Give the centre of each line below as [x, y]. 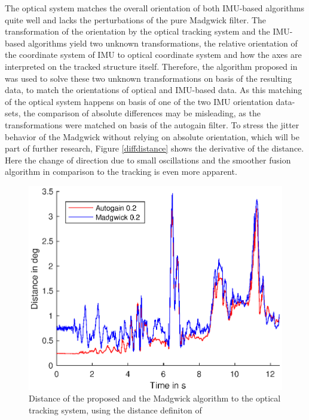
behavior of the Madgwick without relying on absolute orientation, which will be [152, 136]
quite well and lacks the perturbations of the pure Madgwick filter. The [136, 19]
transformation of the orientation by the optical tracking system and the [137, 31]
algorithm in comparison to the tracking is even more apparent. [121, 172]
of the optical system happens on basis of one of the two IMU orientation [139, 101]
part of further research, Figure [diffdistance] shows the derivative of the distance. [154, 148]
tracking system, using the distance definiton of [115, 410]
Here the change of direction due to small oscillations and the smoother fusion [148, 160]
